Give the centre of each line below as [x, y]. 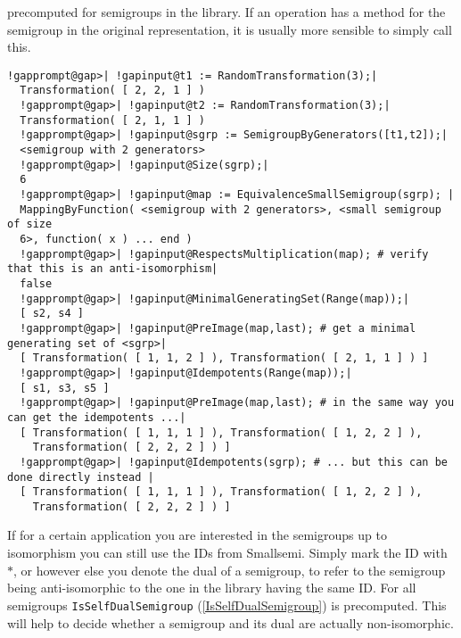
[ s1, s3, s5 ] [65, 388]
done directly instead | [81, 477]
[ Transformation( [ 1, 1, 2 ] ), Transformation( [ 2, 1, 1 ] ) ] [224, 358]
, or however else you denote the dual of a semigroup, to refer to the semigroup [230, 570]
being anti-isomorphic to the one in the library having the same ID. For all [212, 588]
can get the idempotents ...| [97, 417]
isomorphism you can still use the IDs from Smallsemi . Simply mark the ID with [227, 553]
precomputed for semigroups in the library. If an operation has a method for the [226, 12]
